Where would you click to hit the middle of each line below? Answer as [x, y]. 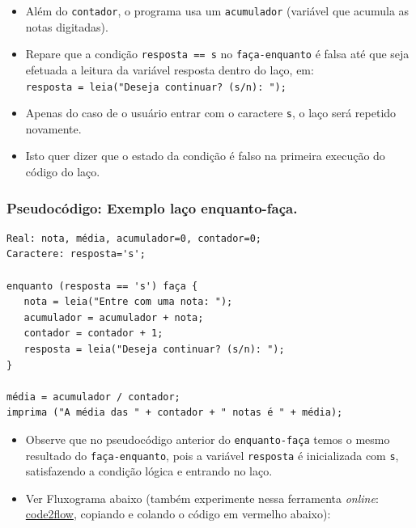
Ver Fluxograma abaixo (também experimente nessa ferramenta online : [202, 498]
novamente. [53, 128]
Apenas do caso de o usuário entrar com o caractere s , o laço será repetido [211, 113]
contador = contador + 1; [93, 334]
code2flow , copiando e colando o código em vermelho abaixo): [178, 514]
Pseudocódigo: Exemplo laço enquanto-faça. [152, 207]
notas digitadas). [67, 26]
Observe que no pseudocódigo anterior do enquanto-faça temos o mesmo [208, 439]
